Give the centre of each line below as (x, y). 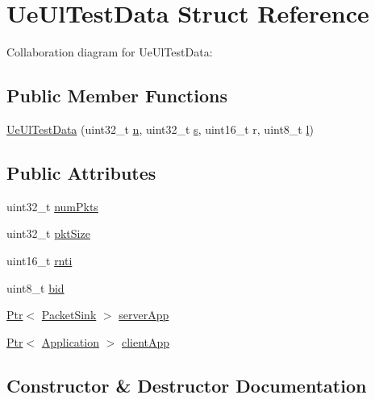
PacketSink (69, 315)
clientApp (146, 341)
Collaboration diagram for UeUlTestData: (110, 52)
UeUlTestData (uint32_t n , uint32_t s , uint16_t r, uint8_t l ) (160, 129)
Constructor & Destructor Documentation (187, 385)
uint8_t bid (35, 287)
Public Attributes (81, 172)
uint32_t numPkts (52, 206)
